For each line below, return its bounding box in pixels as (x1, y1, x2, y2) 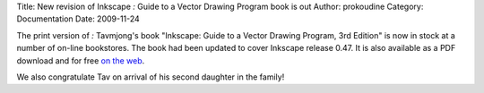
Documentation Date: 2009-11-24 (16, 13, 141, 24)
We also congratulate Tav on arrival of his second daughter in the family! (16, 72, 285, 82)
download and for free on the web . (16, 55, 145, 66)
